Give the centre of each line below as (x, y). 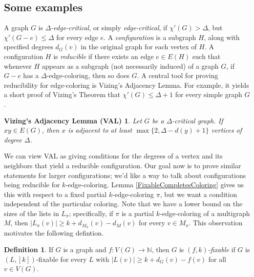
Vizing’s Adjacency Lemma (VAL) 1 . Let (73, 120)
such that (207, 56)
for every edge (77, 37)
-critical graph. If (198, 120)
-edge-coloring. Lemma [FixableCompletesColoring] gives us (155, 185)
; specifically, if (91, 213)
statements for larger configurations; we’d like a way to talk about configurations (125, 175)
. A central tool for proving (178, 75)
